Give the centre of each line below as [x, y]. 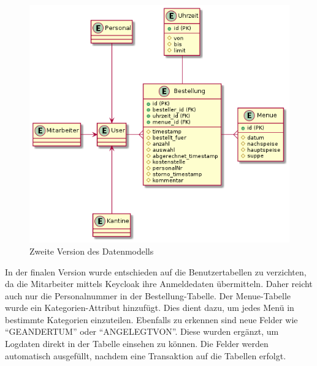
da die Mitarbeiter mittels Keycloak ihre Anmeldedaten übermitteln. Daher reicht [159, 284]
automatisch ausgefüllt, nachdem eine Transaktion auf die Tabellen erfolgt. [146, 355]
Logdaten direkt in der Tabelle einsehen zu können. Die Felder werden [137, 344]
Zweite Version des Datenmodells [92, 251]
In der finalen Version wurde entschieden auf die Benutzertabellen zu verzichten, [156, 271]
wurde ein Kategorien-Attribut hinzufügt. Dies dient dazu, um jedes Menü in [150, 308]
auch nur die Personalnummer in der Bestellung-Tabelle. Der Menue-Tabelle [148, 295]
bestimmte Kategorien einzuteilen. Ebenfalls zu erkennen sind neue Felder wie [151, 319]
